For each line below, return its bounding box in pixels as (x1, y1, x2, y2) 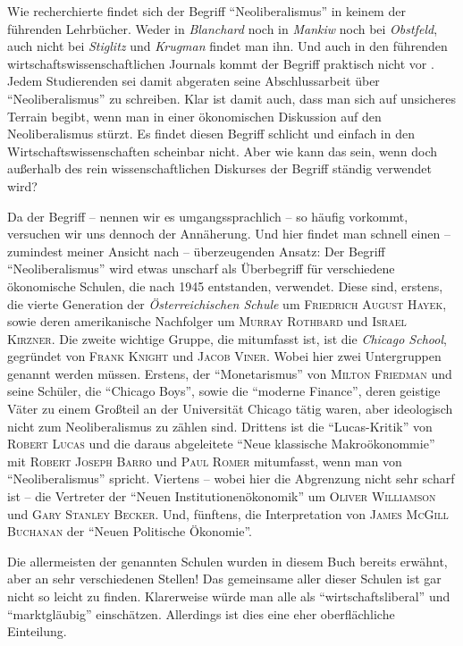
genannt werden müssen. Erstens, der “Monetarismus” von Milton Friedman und (7, 364, 452, 382)
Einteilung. (7, 622, 67, 641)
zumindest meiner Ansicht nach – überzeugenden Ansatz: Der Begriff (7, 241, 385, 260)
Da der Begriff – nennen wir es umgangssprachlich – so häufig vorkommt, (7, 206, 408, 225)
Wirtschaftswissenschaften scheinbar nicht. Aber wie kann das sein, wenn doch (7, 141, 437, 160)
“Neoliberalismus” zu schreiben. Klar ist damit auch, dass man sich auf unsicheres (7, 88, 457, 107)
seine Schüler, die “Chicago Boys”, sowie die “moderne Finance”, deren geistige (7, 382, 441, 400)
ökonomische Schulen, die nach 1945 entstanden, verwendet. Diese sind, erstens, (7, 276, 443, 295)
